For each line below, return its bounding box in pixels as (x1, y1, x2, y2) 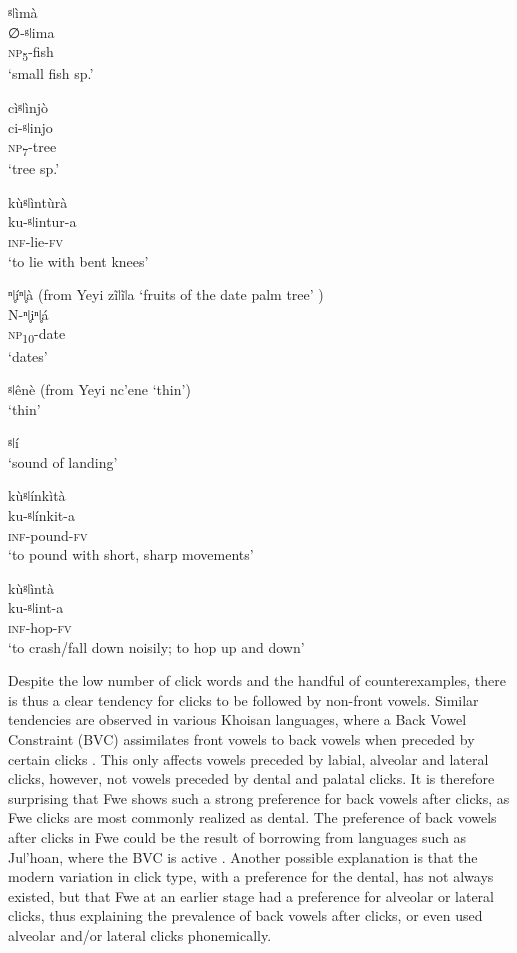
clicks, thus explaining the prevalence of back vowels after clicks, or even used (8, 905, 483, 926)
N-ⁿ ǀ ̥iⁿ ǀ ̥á (8, 303, 49, 324)
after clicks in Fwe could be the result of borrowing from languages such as (8, 826, 467, 847)
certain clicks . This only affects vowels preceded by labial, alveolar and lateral (8, 748, 489, 769)
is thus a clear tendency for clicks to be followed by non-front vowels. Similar (8, 689, 479, 710)
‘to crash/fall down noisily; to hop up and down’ (8, 636, 305, 657)
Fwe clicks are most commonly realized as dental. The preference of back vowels (8, 807, 497, 828)
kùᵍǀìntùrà (8, 191, 68, 212)
